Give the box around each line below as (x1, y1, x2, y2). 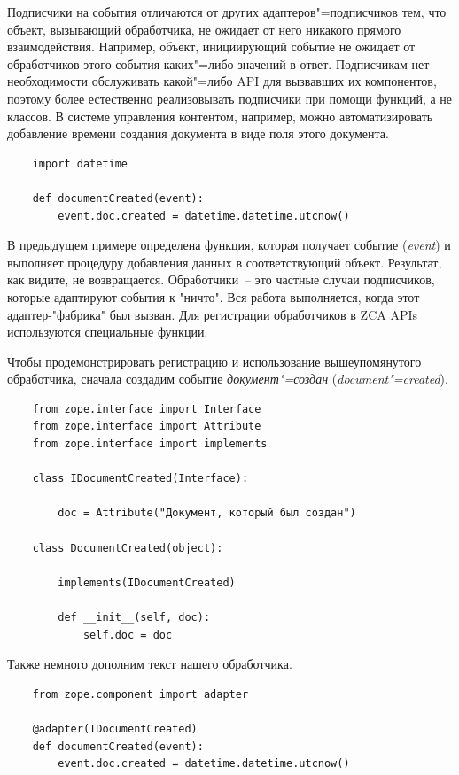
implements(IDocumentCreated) (58, 576, 236, 589)
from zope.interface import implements (32, 438, 268, 451)
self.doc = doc (82, 628, 173, 641)
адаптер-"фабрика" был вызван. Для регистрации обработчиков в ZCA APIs (7, 305, 418, 323)
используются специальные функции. (7, 322, 208, 341)
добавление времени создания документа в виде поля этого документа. (7, 124, 389, 143)
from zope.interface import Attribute (32, 420, 261, 433)
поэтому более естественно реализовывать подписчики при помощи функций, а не (7, 89, 453, 107)
